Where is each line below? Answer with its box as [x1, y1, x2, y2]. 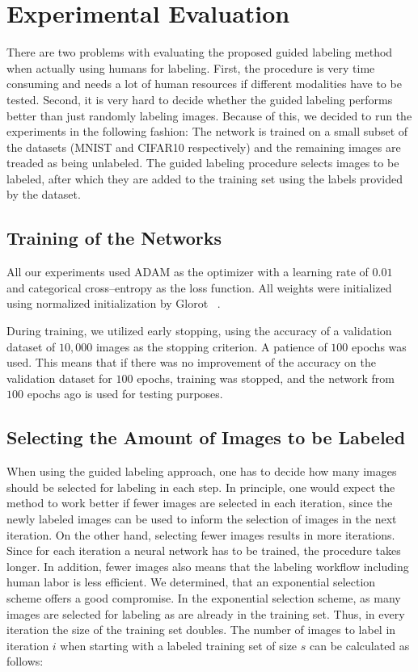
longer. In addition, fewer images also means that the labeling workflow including [6, 557, 409, 574]
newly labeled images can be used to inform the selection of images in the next [6, 510, 397, 527]
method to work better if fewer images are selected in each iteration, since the [6, 494, 393, 511]
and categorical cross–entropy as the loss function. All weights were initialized [6, 279, 392, 296]
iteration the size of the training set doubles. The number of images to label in [6, 621, 396, 638]
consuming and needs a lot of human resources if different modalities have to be [6, 75, 402, 92]
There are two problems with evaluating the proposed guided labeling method [6, 44, 393, 61]
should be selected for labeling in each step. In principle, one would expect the [6, 478, 395, 495]
